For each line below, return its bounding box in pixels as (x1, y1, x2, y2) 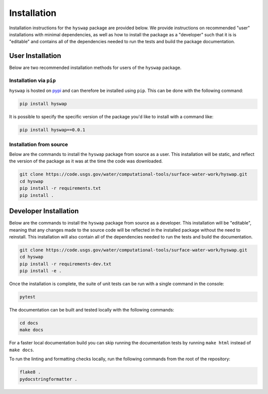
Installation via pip (9, 77, 56, 84)
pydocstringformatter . (19, 376, 78, 382)
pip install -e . (19, 268, 62, 274)
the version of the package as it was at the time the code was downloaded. (9, 158, 163, 164)
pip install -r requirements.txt (19, 185, 101, 191)
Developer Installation (9, 207, 79, 216)
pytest (19, 294, 36, 300)
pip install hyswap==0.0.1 (19, 127, 85, 133)
